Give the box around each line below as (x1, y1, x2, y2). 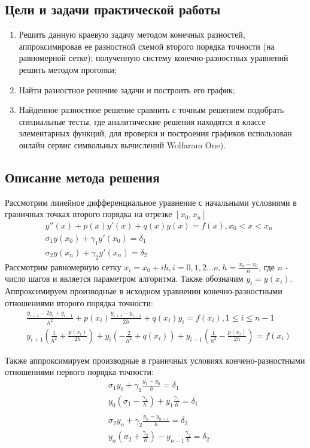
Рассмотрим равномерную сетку (5, 260, 121, 273)
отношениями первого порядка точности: (5, 365, 154, 378)
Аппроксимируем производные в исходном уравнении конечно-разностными (5, 285, 282, 297)
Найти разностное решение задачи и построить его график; (19, 83, 235, 96)
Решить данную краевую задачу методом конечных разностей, (19, 28, 245, 41)
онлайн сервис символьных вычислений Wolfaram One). (19, 138, 226, 151)
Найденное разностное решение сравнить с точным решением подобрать (19, 103, 284, 116)
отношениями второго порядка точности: (5, 296, 153, 309)
